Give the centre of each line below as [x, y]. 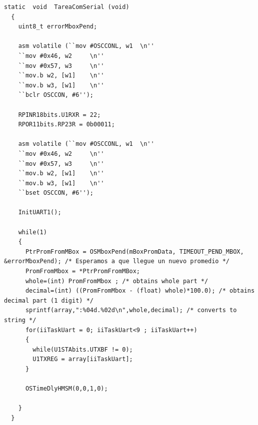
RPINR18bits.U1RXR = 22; [59, 115]
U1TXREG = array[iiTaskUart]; [83, 359]
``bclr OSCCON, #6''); [56, 95]
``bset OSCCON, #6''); [56, 193]
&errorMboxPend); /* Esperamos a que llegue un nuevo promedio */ [117, 261]
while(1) [32, 232]
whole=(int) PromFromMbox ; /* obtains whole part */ [117, 281]
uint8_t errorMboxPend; [58, 27]
